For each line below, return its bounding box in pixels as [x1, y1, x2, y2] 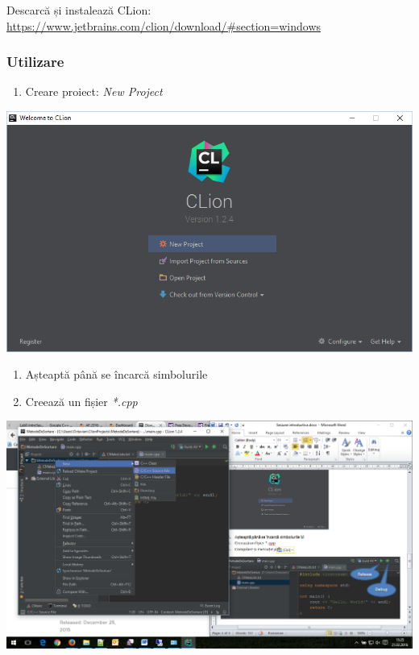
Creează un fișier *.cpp [25, 392, 138, 409]
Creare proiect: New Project [25, 83, 163, 100]
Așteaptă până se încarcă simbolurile [25, 366, 208, 383]
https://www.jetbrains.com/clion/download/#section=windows [6, 17, 322, 34]
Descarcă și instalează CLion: [6, 2, 151, 18]
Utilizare [6, 52, 64, 72]
